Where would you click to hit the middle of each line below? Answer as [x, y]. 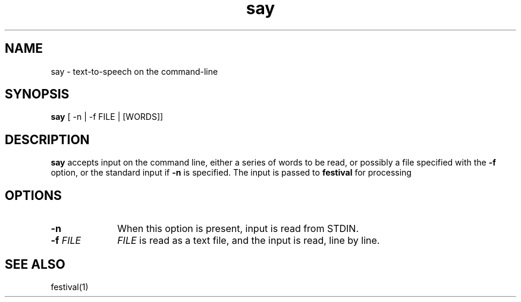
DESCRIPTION [47, 139]
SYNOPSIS [37, 94]
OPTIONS [33, 195]
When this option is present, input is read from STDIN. [238, 229]
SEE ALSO [35, 264]
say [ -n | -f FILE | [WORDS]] [107, 117]
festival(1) [70, 287]
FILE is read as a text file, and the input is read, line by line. [249, 241]
